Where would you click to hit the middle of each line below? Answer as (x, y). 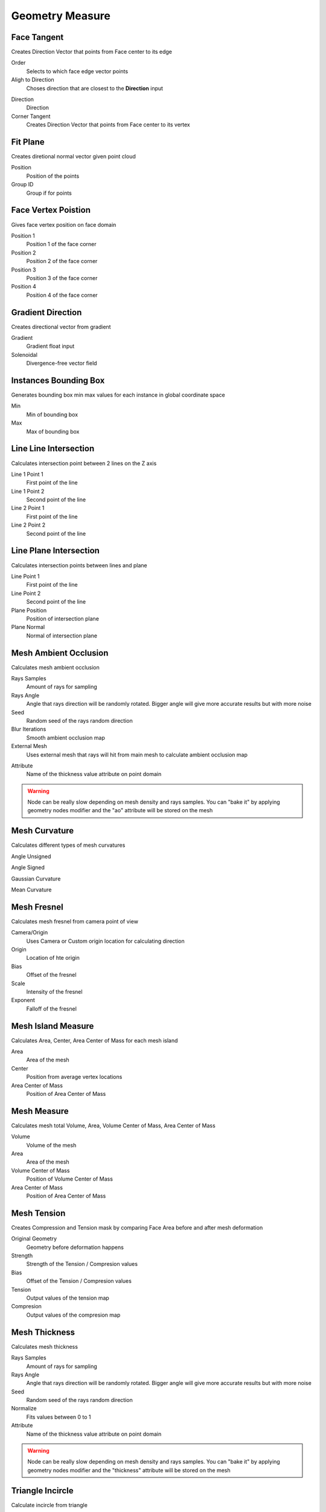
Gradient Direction (46, 312)
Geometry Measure (61, 16)
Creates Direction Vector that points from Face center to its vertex (108, 125)
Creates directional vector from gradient (61, 327)
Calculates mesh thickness (45, 1346)
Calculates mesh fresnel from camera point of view (75, 921)
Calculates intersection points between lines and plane (79, 565)
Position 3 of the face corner (62, 278)
